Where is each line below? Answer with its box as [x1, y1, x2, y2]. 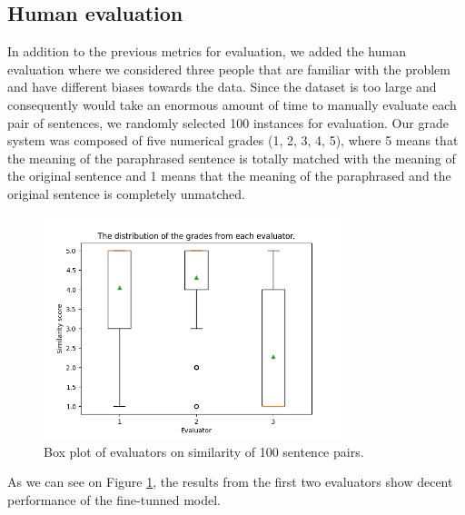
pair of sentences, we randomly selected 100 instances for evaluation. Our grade [7, 113, 449, 132]
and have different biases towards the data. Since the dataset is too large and [7, 77, 437, 96]
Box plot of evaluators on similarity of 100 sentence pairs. [44, 441, 364, 461]
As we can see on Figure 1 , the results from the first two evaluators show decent [7, 472, 453, 491]
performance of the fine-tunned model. [7, 490, 221, 509]
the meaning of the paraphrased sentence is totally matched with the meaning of [7, 148, 456, 167]
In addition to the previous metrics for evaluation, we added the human [7, 42, 406, 61]
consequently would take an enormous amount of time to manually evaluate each [7, 94, 457, 114]
